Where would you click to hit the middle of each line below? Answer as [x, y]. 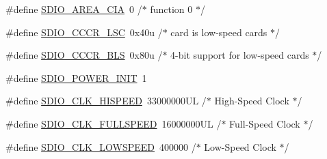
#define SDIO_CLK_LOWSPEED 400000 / [101, 146]
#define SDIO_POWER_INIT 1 [76, 77]
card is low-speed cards [219, 32]
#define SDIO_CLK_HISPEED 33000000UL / [106, 101]
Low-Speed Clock [240, 146]
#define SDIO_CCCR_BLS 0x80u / [84, 55]
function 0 [171, 9]
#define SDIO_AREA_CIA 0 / [74, 9]
